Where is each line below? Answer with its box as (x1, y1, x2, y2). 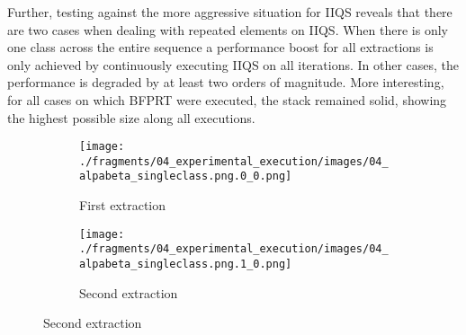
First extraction (79, 196, 166, 215)
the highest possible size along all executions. (7, 108, 255, 127)
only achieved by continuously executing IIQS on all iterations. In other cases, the (7, 55, 460, 74)
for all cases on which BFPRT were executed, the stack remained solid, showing (7, 90, 447, 109)
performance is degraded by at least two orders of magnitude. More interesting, (7, 73, 444, 92)
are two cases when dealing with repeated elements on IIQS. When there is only (7, 20, 448, 39)
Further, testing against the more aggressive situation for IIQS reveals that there (7, 3, 453, 21)
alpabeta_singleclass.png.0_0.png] (79, 170, 292, 183)
